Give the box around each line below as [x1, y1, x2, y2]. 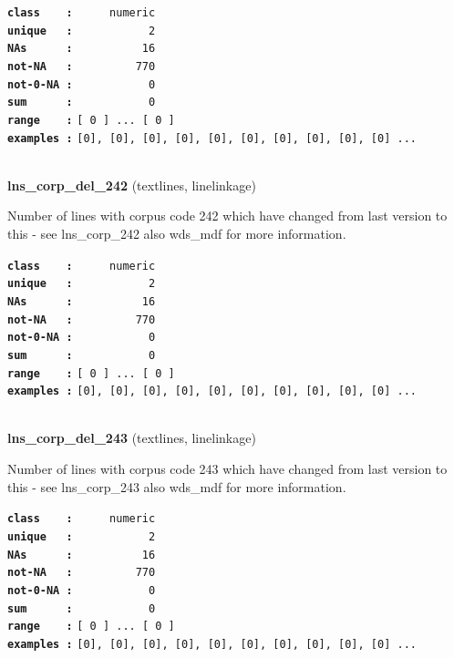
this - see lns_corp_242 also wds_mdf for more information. [7, 224, 346, 243]
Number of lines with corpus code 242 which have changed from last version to [7, 206, 448, 225]
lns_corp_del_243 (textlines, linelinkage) [7, 428, 256, 447]
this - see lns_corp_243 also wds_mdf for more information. [7, 477, 346, 496]
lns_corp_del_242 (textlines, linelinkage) [7, 175, 256, 194]
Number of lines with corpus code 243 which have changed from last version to [7, 459, 448, 478]
